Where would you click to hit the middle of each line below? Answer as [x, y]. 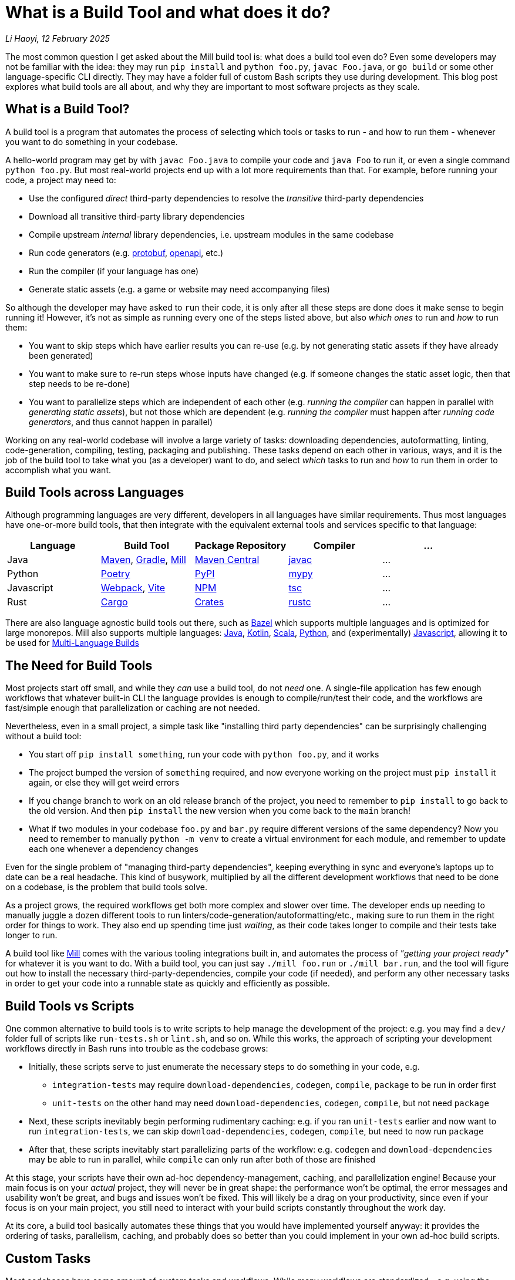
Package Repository [240, 546]
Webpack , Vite [133, 588]
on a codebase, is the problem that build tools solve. [106, 887]
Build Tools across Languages [95, 493]
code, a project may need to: [61, 180]
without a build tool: [43, 736]
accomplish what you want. [58, 470]
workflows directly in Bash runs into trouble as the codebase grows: [137, 1049]
